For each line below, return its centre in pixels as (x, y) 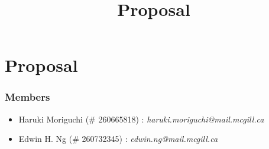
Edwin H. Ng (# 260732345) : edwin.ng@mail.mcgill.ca (118, 139)
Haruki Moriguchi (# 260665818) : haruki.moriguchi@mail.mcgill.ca (141, 119)
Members (27, 97)
